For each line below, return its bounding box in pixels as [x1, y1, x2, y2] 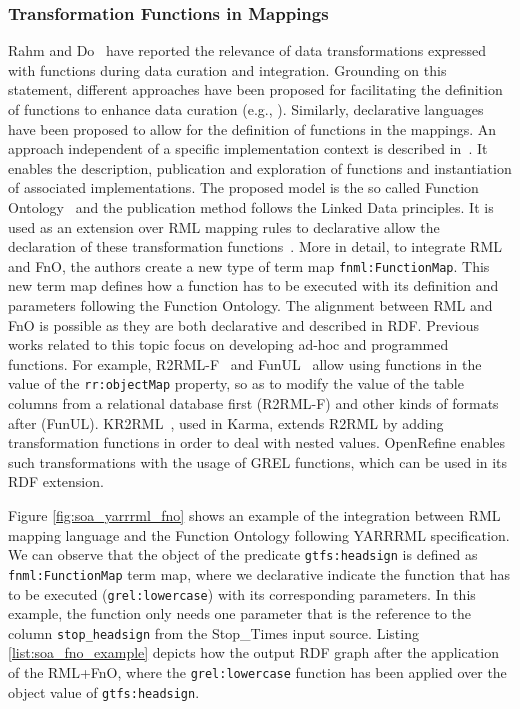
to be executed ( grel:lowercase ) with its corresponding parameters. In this [8, 583, 476, 604]
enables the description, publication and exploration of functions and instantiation [8, 157, 512, 178]
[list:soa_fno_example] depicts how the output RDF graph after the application [8, 642, 499, 663]
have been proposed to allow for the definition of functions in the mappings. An [8, 118, 497, 139]
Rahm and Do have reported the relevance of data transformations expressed [8, 40, 487, 61]
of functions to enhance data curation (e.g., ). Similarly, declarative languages [8, 99, 484, 119]
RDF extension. [8, 471, 104, 492]
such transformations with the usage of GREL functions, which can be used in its [8, 451, 508, 472]
